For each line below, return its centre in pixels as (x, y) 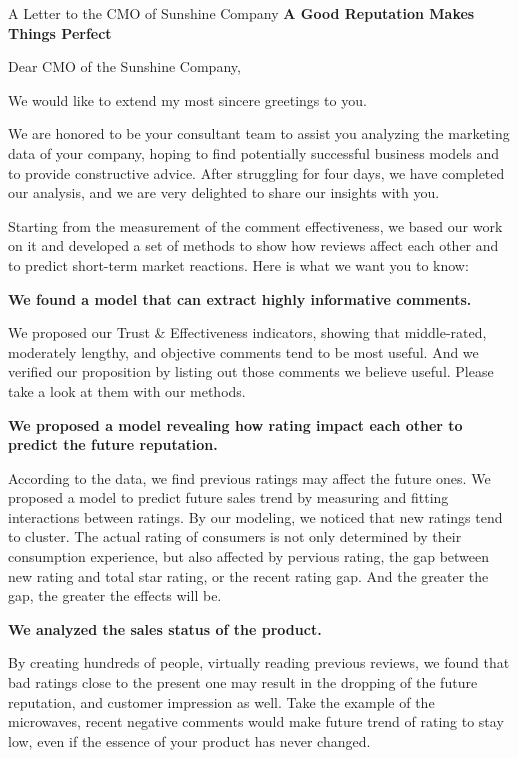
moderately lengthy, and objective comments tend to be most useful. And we (243, 351)
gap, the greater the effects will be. (115, 595)
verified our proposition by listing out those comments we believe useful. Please (251, 371)
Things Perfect (60, 32)
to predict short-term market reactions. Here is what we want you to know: (238, 264)
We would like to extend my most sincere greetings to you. (187, 99)
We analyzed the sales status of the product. (165, 628)
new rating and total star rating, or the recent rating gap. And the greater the (248, 575)
